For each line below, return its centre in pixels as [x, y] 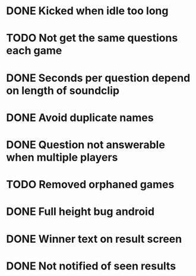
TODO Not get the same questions [92, 38]
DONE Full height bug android [80, 212]
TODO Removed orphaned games [90, 185]
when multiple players [62, 157]
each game [34, 51]
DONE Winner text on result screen [94, 239]
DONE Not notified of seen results [91, 266]
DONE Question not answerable [86, 145]
